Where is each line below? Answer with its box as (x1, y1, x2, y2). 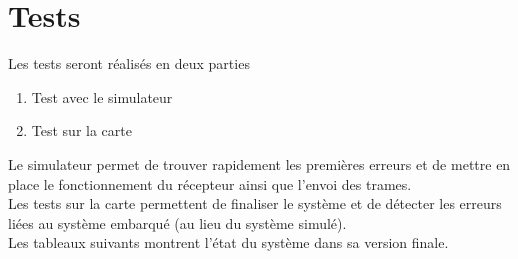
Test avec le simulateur (31, 86, 173, 107)
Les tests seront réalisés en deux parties (8, 53, 250, 74)
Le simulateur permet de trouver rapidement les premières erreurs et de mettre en (8, 153, 511, 174)
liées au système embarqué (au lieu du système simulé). (8, 212, 347, 233)
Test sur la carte (31, 120, 132, 141)
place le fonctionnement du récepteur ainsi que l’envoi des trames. (8, 173, 412, 194)
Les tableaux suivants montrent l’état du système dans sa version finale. (8, 232, 449, 253)
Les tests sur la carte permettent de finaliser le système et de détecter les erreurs (8, 193, 502, 214)
